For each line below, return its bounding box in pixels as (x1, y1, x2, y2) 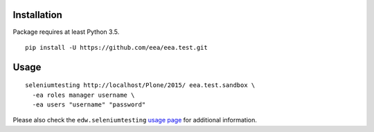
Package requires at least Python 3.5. (12, 28, 120, 36)
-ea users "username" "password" (32, 101, 146, 109)
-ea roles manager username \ (32, 91, 135, 99)
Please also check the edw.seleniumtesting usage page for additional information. (12, 116, 258, 124)
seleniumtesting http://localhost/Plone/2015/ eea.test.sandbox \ (25, 82, 256, 89)
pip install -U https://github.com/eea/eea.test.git (25, 44, 208, 51)
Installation (12, 9, 62, 21)
